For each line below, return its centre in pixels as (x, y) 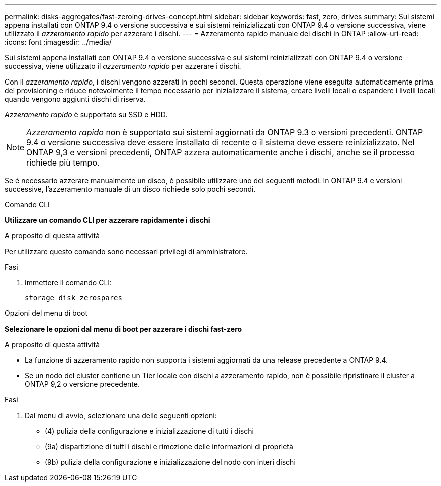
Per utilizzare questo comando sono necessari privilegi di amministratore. (126, 251)
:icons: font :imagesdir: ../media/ (58, 42)
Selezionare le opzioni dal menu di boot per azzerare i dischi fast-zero (123, 329)
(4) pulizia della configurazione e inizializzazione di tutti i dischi (149, 431)
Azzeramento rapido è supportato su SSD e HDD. (86, 114)
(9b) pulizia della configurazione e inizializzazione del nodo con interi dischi (170, 462)
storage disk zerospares (73, 298)
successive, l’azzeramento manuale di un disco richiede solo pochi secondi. (130, 189)
